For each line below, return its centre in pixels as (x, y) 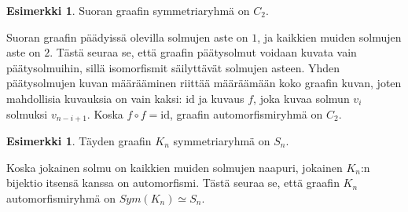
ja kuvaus (221, 98)
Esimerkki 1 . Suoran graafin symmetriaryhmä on (128, 10)
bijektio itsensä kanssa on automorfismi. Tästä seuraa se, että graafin (173, 183)
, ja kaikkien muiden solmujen (329, 37)
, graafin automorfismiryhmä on (246, 113)
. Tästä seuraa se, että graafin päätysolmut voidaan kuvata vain (203, 52)
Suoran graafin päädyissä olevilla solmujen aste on (127, 37)
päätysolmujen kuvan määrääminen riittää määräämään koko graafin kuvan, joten (204, 83)
